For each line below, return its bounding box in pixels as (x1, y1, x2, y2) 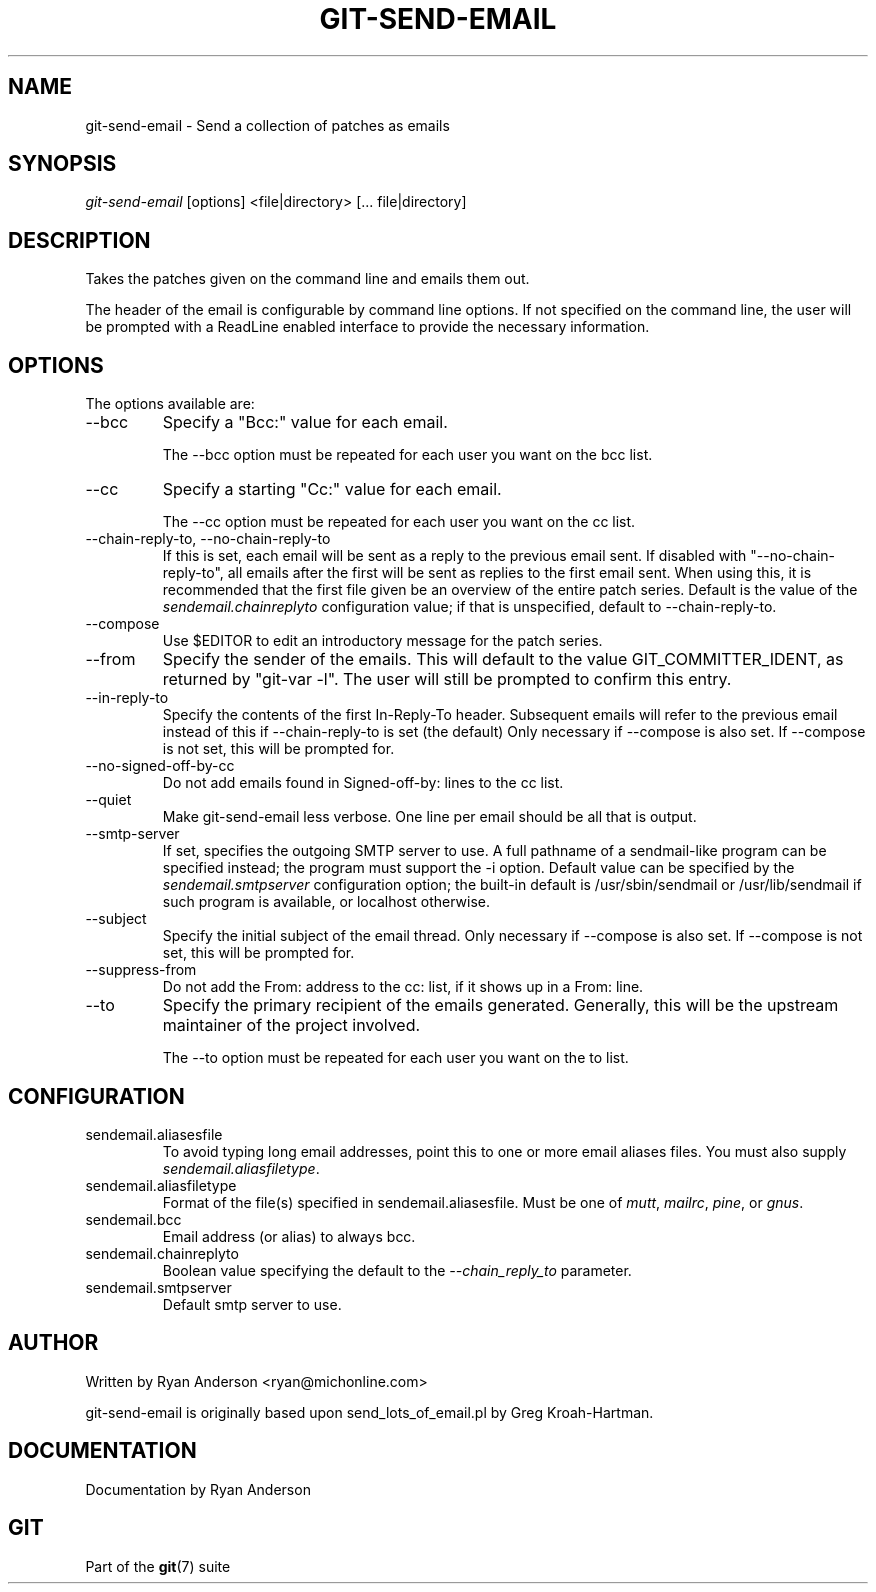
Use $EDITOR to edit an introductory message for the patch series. (162, 632, 603, 650)
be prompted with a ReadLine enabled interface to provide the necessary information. (85, 318, 650, 336)
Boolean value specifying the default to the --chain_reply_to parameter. (162, 1261, 632, 1279)
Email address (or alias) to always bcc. (162, 1227, 416, 1245)
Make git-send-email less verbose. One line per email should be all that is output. (162, 808, 697, 826)
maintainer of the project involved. (162, 1015, 421, 1036)
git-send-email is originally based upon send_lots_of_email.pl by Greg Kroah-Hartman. (85, 1403, 654, 1421)
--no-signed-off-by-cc (85, 757, 235, 775)
